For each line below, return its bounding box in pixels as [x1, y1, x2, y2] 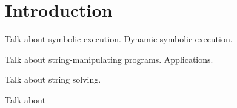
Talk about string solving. [5, 73, 101, 86]
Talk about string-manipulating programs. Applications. [5, 52, 213, 65]
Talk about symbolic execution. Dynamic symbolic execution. [5, 33, 233, 45]
